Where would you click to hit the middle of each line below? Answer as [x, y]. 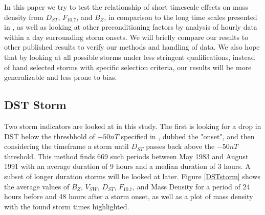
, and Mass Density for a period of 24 [191, 186]
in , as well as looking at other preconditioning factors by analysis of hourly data [131, 27]
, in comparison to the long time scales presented [181, 17]
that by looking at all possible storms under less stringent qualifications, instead [130, 57]
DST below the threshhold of [50, 136]
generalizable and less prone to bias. [61, 77]
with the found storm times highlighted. [67, 206]
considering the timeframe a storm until [67, 146]
